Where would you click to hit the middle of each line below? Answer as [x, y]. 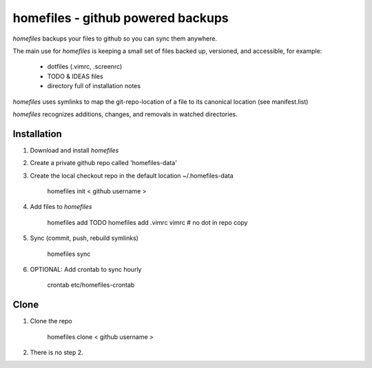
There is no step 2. [57, 352]
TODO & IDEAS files [75, 76]
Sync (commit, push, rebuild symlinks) [84, 238]
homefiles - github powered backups [121, 18]
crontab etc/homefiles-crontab [91, 285]
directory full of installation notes [94, 86]
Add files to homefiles [61, 207]
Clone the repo [51, 321]
